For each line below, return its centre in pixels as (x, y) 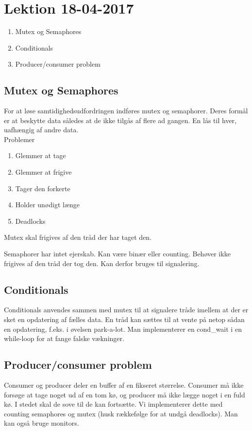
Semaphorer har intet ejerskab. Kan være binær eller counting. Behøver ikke (117, 254)
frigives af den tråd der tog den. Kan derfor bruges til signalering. (102, 263)
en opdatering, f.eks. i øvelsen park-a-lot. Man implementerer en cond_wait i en (123, 329)
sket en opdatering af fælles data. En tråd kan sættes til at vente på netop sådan (124, 319)
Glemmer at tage (41, 155)
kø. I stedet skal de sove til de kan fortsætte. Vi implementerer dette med (113, 404)
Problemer (19, 139)
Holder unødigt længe (48, 205)
